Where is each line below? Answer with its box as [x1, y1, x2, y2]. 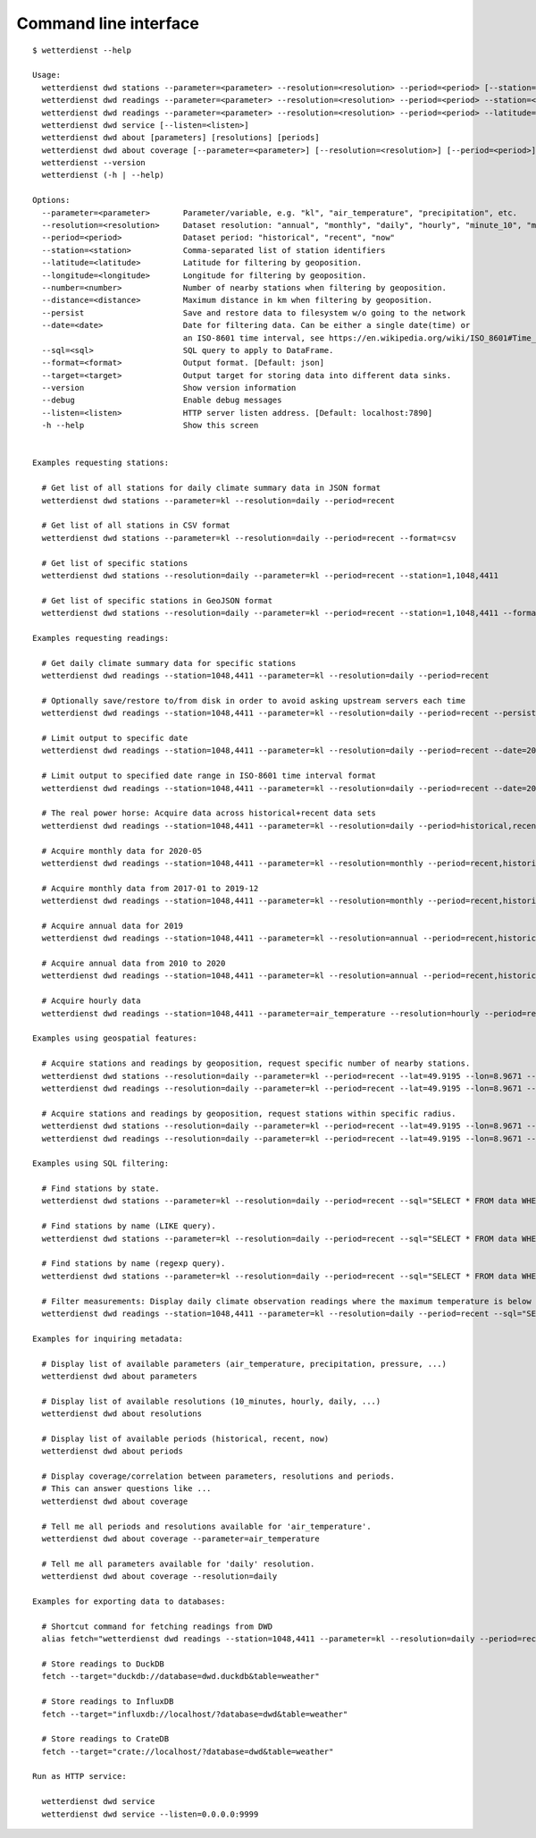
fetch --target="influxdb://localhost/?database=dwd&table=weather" [41, 1708, 348, 1719]
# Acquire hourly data [41, 996, 141, 1006]
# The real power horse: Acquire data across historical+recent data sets [41, 808, 377, 818]
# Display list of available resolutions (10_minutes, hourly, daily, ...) [41, 1395, 381, 1406]
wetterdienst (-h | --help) [41, 170, 165, 181]
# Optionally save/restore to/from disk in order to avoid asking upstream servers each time [41, 696, 466, 705]
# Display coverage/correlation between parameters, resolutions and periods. [41, 1471, 396, 1481]
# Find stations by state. [41, 1184, 160, 1193]
